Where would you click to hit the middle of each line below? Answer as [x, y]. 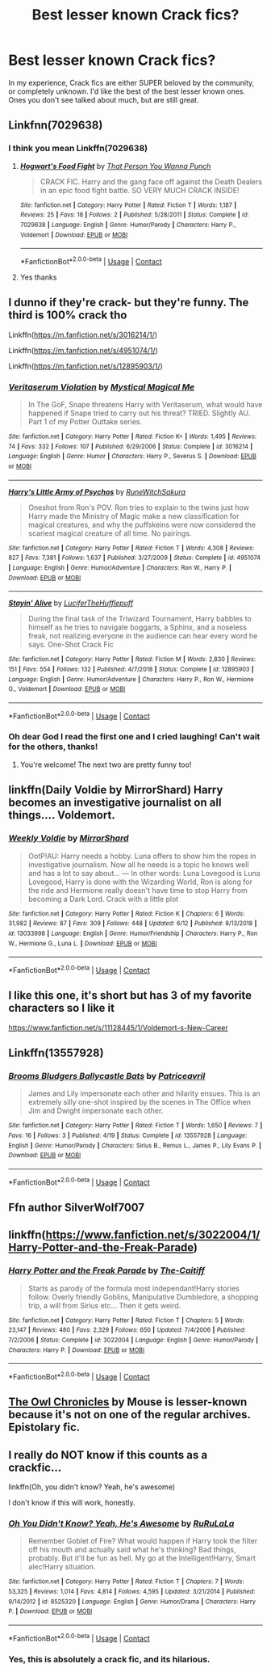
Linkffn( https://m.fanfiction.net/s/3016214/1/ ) [83, 335]
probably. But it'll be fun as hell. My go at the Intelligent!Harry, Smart [142, 1558]
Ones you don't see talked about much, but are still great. [104, 99]
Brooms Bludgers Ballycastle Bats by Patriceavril [107, 1076]
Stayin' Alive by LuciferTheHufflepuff [71, 603]
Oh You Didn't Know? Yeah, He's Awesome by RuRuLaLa [121, 1523]
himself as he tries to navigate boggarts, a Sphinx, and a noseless [138, 627]
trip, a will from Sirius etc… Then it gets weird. [104, 1305]
